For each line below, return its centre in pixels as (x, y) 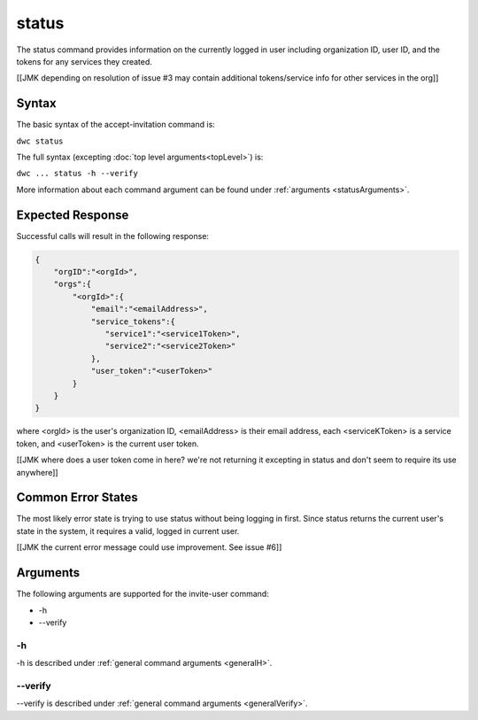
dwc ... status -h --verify (77, 174)
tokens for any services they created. (84, 61)
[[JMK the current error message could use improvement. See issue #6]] (149, 547)
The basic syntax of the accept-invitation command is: (116, 125)
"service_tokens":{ (133, 321)
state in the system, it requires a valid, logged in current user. (128, 530)
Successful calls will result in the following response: (113, 236)
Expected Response (73, 215)
